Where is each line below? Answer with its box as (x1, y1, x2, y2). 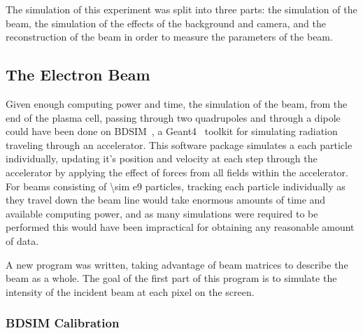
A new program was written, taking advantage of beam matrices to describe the (6, 257, 348, 271)
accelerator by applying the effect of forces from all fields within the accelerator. (6, 164, 348, 179)
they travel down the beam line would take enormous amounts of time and (6, 192, 326, 207)
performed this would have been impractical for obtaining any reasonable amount (6, 220, 355, 234)
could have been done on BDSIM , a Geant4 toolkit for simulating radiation (6, 124, 338, 139)
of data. (6, 233, 39, 248)
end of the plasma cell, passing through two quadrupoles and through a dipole (6, 110, 341, 125)
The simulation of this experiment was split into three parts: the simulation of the (6, 2, 357, 16)
